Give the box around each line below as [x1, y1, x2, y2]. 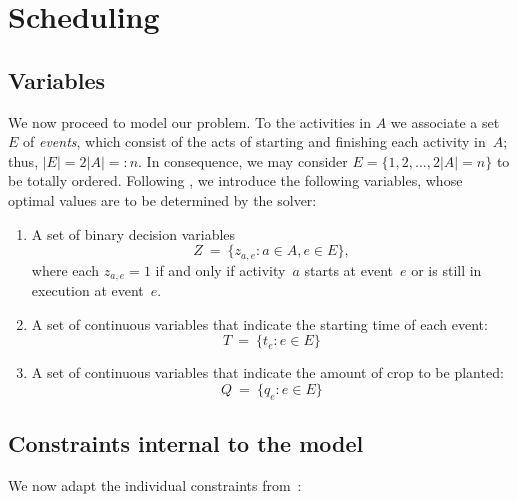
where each [31, 259, 100, 280]
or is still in [411, 259, 482, 280]
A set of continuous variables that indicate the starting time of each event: [31, 313, 488, 334]
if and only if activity [155, 259, 286, 280]
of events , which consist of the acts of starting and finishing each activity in [23, 131, 486, 152]
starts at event [304, 259, 393, 280]
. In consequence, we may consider [138, 150, 348, 171]
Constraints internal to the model [8, 428, 364, 459]
